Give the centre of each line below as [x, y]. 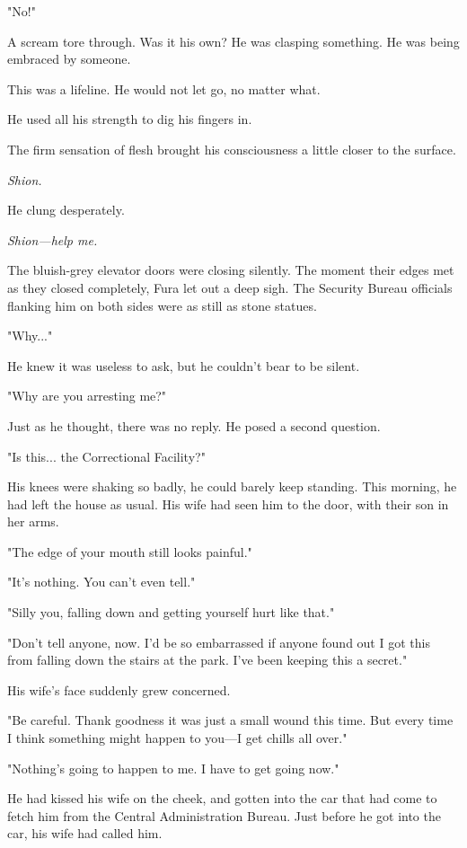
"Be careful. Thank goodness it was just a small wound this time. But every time [230, 720]
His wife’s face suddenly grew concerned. [119, 689]
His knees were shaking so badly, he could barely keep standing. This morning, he [232, 486]
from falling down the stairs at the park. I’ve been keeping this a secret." [207, 660]
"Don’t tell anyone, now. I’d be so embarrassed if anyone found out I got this [219, 642]
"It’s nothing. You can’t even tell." [101, 582]
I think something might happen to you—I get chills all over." [177, 738]
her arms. [33, 521]
